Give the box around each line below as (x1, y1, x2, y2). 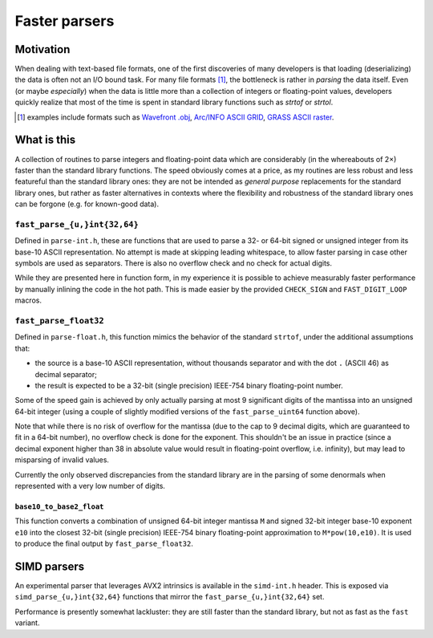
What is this (14, 133, 76, 147)
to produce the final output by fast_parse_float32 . (14, 538, 194, 549)
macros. (14, 295, 42, 305)
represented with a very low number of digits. (14, 482, 166, 491)
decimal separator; (34, 369, 98, 379)
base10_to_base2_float (14, 502, 104, 511)
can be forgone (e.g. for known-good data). (14, 199, 160, 209)
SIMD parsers (14, 560, 85, 573)
